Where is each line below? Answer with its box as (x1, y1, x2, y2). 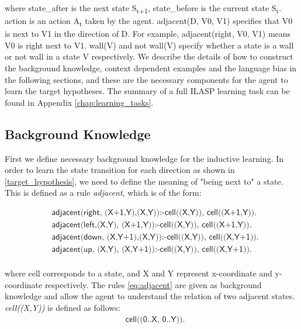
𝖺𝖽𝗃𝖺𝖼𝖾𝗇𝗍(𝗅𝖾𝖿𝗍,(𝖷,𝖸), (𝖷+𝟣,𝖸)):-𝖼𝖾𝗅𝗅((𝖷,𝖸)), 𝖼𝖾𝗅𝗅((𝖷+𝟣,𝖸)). (51, 221, 252, 230)
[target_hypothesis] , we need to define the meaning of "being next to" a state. (5, 175, 283, 187)
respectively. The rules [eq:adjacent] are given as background (44, 278, 262, 290)
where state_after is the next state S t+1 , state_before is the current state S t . (5, 2, 282, 15)
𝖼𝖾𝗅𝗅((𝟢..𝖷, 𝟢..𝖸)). (125, 315, 185, 324)
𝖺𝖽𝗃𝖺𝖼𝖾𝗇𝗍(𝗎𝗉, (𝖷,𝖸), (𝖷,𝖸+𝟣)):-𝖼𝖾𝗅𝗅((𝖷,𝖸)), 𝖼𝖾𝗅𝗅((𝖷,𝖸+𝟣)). (51, 245, 252, 254)
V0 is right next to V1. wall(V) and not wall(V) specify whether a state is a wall (5, 39, 294, 51)
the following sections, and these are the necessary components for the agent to (5, 73, 288, 85)
